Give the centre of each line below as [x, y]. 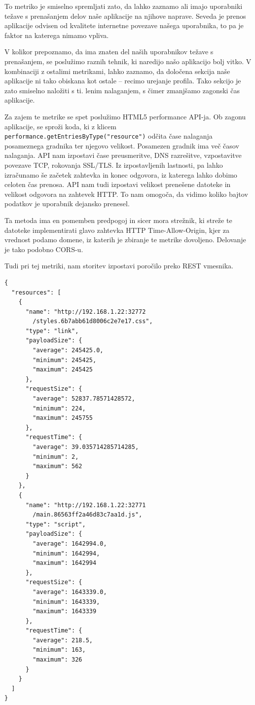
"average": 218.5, [63, 640]
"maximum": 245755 [63, 418]
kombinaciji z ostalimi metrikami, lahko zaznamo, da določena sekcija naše [117, 71]
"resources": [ [36, 292]
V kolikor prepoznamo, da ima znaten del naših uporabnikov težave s [109, 52]
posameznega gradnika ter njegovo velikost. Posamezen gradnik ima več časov [122, 145]
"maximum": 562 [57, 466]
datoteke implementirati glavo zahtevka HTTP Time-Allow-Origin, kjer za [117, 230]
